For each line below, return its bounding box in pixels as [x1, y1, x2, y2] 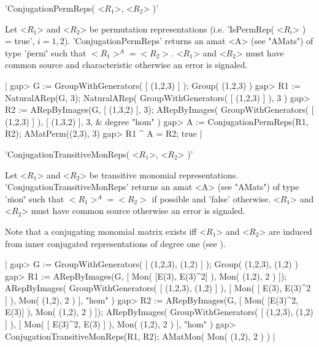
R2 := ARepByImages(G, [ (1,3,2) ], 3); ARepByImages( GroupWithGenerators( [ [5, 103, 314, 116]
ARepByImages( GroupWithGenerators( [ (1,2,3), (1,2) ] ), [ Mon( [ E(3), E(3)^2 [5, 281, 311, 294]
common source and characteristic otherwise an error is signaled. [5, 58, 248, 71]
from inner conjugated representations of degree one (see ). [5, 237, 226, 250]
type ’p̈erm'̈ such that [5, 46, 86, 59]
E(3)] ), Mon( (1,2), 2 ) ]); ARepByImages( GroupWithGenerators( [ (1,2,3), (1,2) [5, 305, 313, 318]
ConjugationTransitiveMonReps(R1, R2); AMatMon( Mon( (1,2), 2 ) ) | [5, 329, 275, 342]
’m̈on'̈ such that [5, 192, 64, 205]
